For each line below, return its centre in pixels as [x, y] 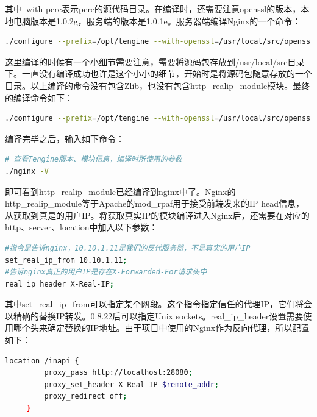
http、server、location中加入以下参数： [81, 227]
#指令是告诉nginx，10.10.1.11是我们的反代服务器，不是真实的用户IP [128, 248]
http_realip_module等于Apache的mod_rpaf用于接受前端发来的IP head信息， [155, 203]
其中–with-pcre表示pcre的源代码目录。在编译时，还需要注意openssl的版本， [153, 9]
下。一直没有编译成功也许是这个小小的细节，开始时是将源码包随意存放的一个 [158, 73]
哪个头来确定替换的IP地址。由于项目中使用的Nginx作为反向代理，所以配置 [161, 328]
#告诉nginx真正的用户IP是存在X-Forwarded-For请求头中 [106, 272]
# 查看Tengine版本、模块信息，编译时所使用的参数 [94, 159]
